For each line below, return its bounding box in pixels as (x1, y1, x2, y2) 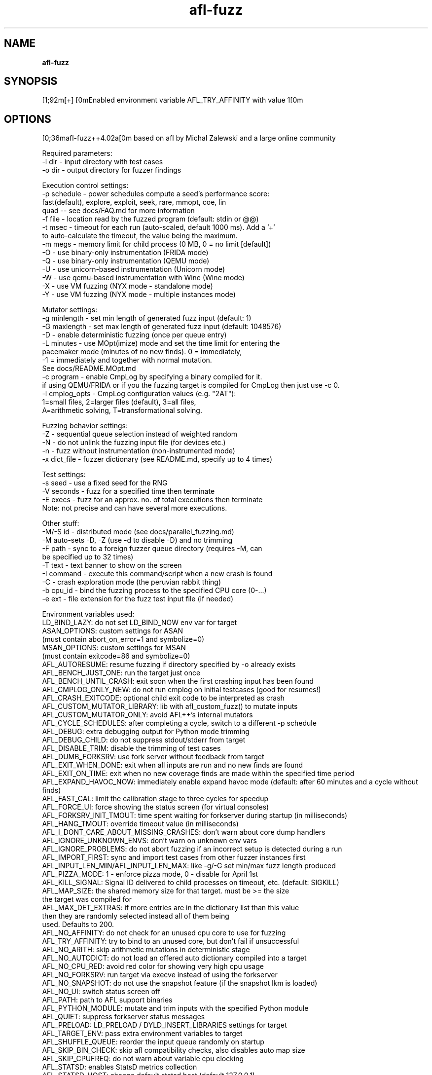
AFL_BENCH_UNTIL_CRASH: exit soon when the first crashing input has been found (42, 677, 314, 686)
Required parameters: (42, 149, 112, 158)
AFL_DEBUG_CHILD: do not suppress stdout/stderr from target (42, 736, 246, 744)
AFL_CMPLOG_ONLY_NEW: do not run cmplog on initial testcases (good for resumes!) (42, 685, 321, 694)
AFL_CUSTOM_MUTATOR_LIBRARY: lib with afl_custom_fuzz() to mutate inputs (42, 702, 298, 711)
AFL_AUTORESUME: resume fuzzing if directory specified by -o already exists (42, 660, 296, 669)
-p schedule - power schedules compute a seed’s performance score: (42, 189, 270, 198)
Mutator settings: (42, 305, 98, 314)
